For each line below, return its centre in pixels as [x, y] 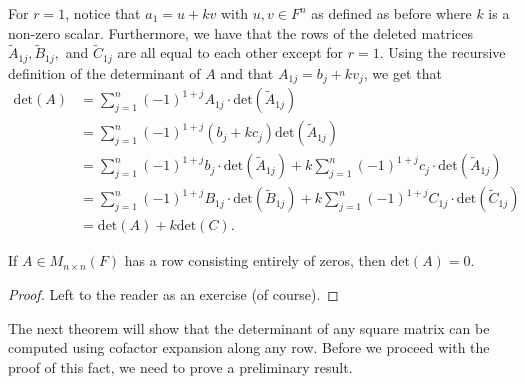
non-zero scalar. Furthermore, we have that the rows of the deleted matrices [240, 32]
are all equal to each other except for [230, 52]
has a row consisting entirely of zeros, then [255, 260]
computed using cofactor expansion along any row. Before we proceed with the [249, 347]
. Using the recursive [442, 52]
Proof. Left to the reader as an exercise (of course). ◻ [173, 294]
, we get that [402, 72]
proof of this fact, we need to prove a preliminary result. [180, 366]
